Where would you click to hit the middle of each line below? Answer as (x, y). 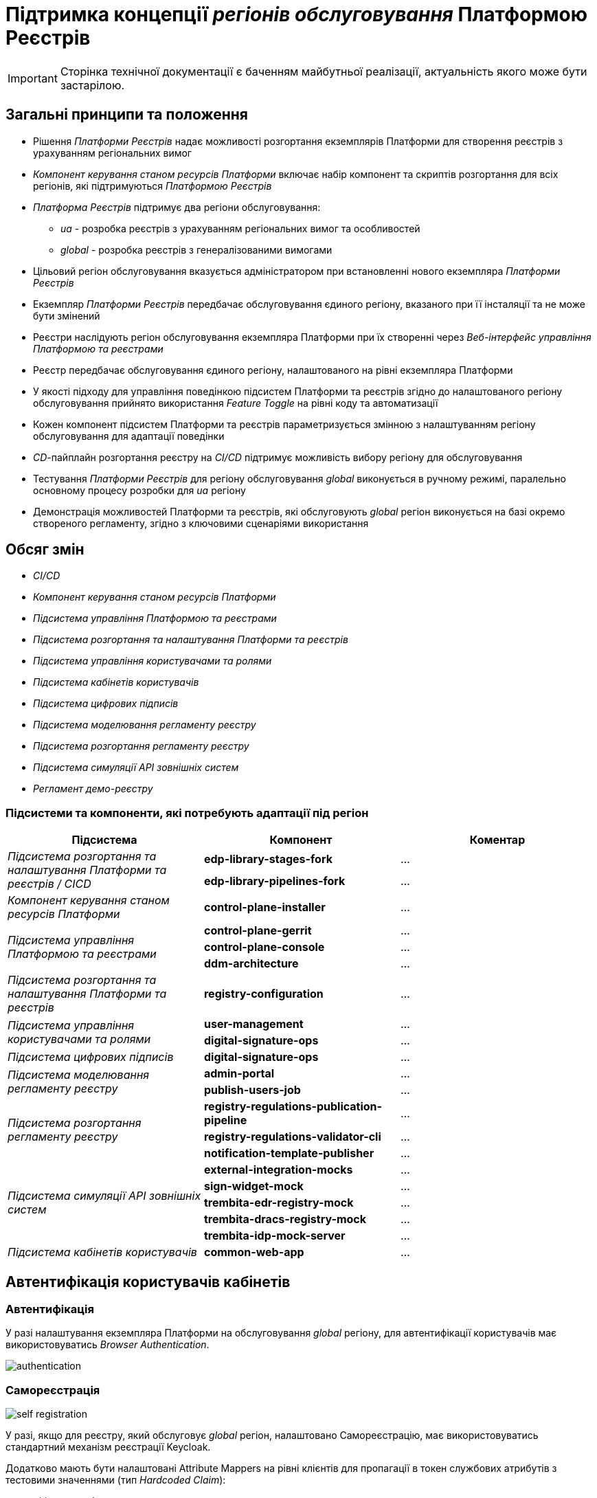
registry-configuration (263, 994)
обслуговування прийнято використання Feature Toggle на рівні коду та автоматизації (236, 403)
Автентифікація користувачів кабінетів (148, 1282)
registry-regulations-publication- (293, 1107)
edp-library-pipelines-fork (274, 881)
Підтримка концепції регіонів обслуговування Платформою (296, 14)
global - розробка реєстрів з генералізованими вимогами (196, 249)
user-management (254, 1024)
